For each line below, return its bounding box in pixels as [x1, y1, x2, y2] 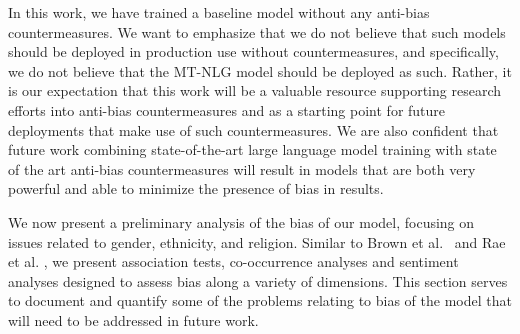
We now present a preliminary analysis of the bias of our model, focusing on [8, 211, 475, 232]
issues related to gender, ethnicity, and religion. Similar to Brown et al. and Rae [8, 231, 506, 252]
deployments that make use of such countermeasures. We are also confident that [8, 119, 499, 140]
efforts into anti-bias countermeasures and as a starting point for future [8, 99, 446, 120]
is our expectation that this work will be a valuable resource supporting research [8, 80, 501, 101]
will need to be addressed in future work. [8, 309, 259, 330]
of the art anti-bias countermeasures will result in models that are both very [8, 158, 476, 179]
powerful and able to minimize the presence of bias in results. [8, 178, 384, 199]
